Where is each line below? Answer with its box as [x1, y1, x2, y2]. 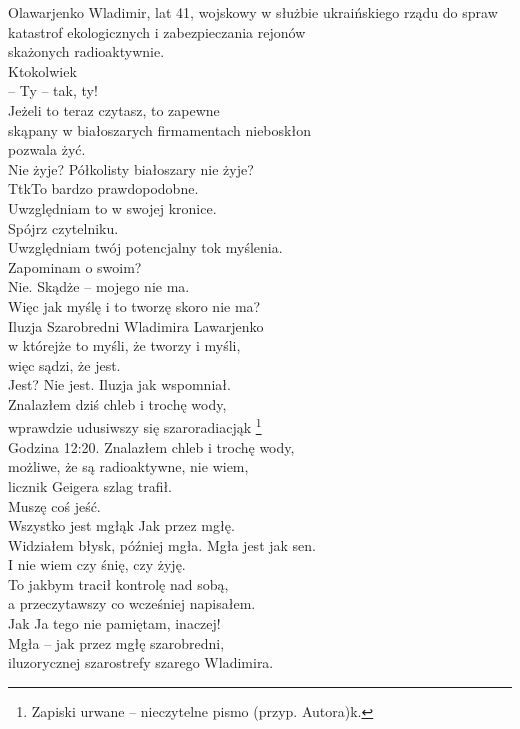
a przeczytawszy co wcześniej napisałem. [8, 593, 256, 614]
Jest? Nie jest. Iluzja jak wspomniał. [8, 374, 231, 395]
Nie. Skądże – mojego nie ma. [8, 276, 190, 297]
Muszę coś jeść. [8, 495, 101, 516]
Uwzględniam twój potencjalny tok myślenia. [8, 237, 283, 258]
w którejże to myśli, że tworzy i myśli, [8, 335, 241, 356]
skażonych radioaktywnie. [8, 41, 165, 62]
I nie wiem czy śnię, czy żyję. [8, 554, 186, 575]
